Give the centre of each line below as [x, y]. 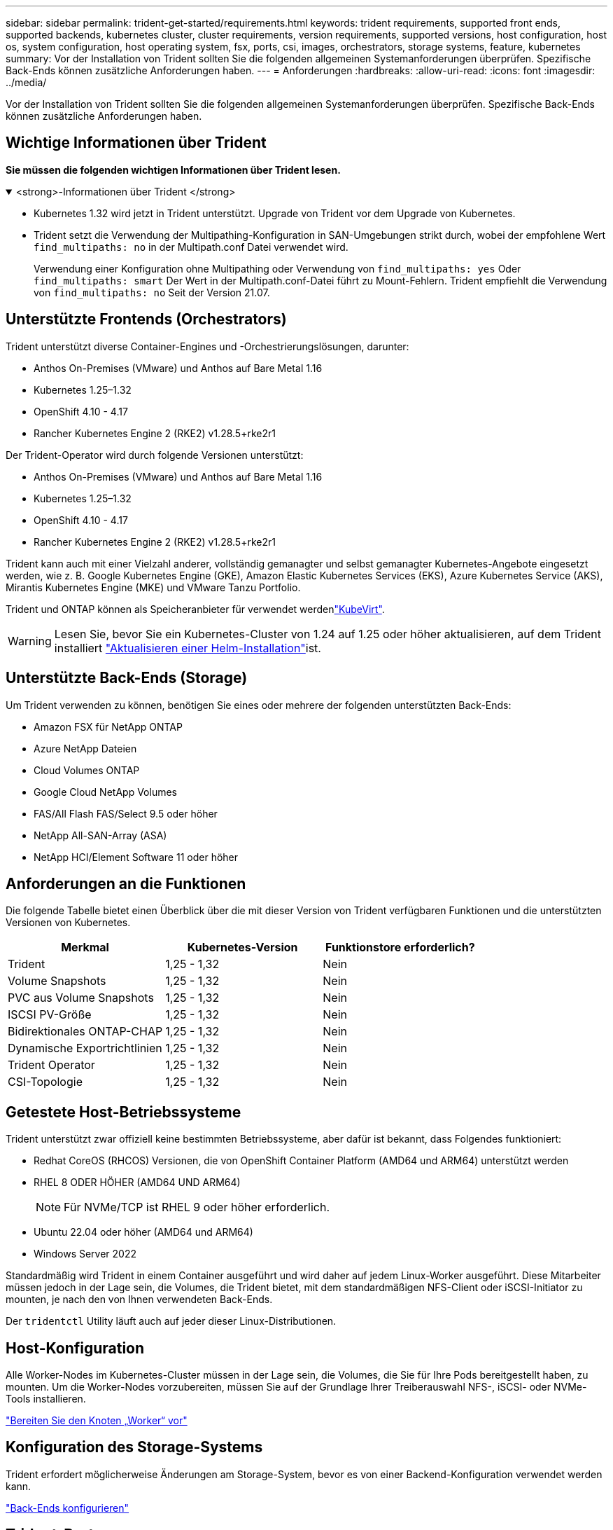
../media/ [26, 82]
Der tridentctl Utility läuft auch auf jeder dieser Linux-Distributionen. [171, 1321]
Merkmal [85, 947]
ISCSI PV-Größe [50, 1015]
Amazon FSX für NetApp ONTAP [108, 726]
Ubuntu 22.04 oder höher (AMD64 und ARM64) [143, 1232]
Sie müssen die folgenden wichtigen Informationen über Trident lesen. [173, 170]
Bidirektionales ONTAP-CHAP [85, 1032]
